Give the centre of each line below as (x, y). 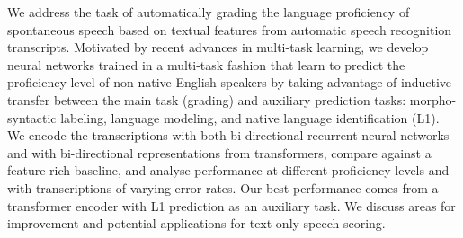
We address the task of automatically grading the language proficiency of (209, 12)
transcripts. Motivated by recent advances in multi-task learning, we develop (218, 47)
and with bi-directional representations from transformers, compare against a (219, 152)
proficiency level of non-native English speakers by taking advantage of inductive (230, 82)
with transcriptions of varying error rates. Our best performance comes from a (223, 187)
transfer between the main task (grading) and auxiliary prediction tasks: (207, 99)
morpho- (433, 99)
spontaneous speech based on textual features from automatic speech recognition (230, 29)
